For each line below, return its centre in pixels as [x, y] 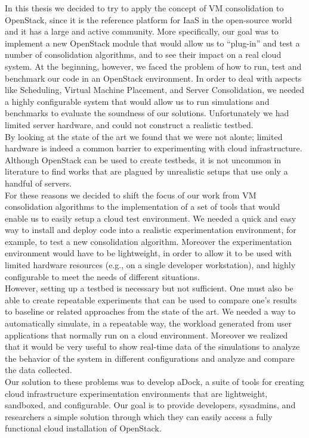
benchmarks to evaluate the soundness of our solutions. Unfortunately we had [147, 113]
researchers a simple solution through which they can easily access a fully [139, 416]
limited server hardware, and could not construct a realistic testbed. [129, 124]
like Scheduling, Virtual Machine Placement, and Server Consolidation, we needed [155, 90]
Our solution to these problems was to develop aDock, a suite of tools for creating [154, 381]
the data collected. [38, 370]
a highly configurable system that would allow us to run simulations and [137, 101]
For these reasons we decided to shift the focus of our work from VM [131, 195]
